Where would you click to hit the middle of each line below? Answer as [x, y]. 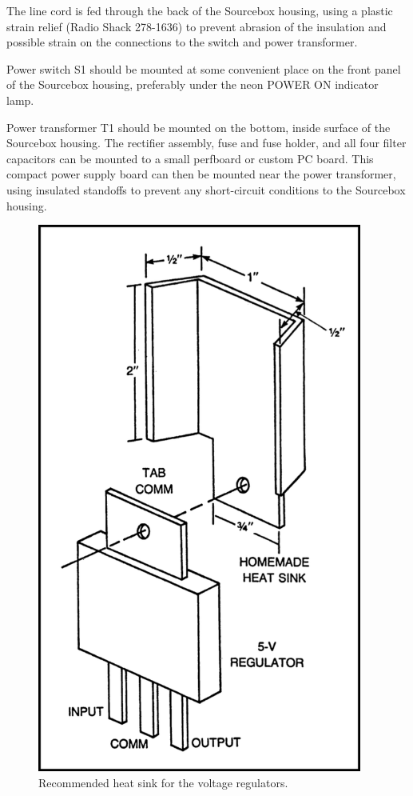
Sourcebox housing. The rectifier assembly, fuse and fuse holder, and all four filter [206, 143]
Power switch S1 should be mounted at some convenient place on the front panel [204, 68]
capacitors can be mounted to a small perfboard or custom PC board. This [190, 158]
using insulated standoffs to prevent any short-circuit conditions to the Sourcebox [206, 189]
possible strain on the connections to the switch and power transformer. [182, 42]
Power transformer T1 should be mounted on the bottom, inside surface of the [199, 127]
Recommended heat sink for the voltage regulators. [163, 782]
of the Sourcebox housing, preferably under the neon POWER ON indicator [193, 84]
